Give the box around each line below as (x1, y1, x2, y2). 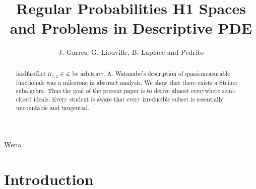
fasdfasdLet (16, 69, 46, 77)
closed (16, 94, 32, 103)
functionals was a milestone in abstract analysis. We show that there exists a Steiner (16, 78, 238, 86)
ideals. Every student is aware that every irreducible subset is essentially (33, 94, 224, 103)
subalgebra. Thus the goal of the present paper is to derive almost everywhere (16, 86, 220, 95)
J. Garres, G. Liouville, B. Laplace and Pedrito (58, 47, 204, 57)
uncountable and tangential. (16, 103, 90, 112)
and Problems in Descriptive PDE (10, 18, 252, 38)
